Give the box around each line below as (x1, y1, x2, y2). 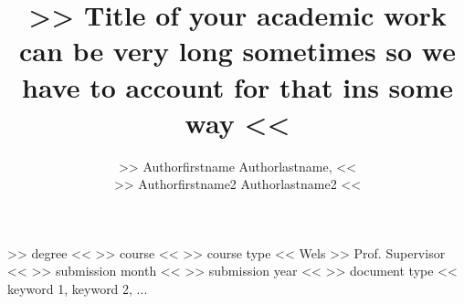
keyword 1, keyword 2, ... (7, 279, 148, 299)
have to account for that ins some (22, 68, 453, 105)
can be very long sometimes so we (19, 32, 456, 69)
